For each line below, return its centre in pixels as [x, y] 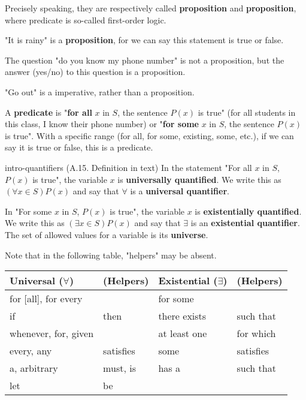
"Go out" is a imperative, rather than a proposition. [100, 91]
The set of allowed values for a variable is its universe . [107, 234]
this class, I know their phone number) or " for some [102, 124]
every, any [31, 351]
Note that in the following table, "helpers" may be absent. [111, 255]
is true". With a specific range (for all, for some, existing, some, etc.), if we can [149, 135]
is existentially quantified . [248, 211]
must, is [119, 368]
